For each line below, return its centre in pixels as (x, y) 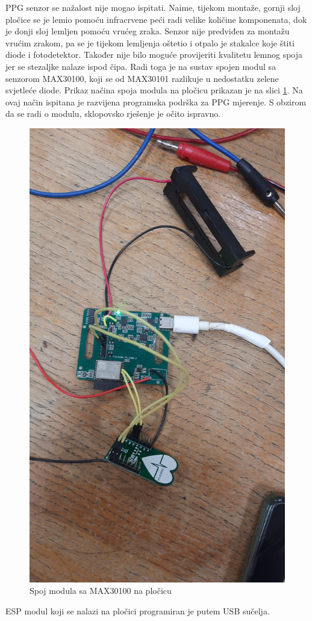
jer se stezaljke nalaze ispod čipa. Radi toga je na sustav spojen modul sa (141, 66)
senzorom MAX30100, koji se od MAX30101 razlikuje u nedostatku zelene (142, 78)
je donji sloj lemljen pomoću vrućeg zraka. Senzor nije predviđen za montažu (148, 31)
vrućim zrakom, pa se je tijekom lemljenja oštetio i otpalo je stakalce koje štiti (150, 42)
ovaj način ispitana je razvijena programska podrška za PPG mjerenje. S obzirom (156, 101)
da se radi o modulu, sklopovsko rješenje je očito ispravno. (113, 114)
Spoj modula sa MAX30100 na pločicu (101, 591)
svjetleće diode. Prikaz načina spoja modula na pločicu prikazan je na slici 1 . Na (154, 90)
